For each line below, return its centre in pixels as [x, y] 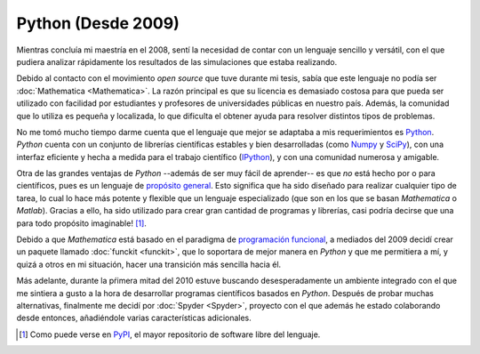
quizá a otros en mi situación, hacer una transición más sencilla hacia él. [149, 264]
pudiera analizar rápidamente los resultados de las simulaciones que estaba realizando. [177, 61]
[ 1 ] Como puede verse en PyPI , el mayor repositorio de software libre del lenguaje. [170, 334]
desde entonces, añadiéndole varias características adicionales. [134, 318]
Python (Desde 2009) [98, 23]
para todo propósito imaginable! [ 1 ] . [81, 223]
